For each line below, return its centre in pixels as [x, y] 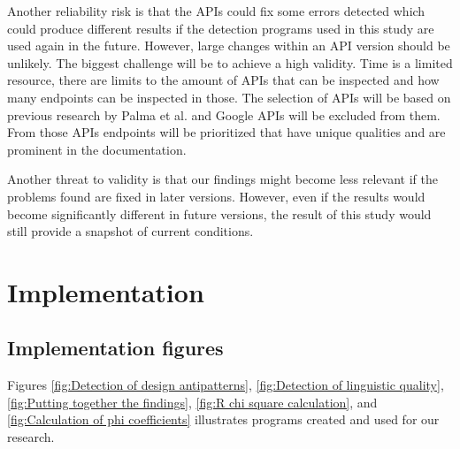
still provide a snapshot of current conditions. [130, 231]
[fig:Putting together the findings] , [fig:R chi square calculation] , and [192, 402]
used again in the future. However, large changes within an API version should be [229, 46]
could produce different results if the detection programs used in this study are [221, 28]
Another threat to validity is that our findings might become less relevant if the [222, 179]
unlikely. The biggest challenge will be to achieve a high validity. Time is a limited [230, 62]
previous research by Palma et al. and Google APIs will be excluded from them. [224, 114]
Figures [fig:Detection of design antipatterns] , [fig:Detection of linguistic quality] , [226, 385]
